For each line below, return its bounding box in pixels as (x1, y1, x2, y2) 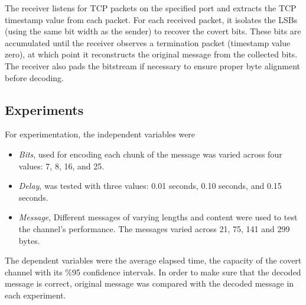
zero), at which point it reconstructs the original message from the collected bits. (5, 48, 298, 60)
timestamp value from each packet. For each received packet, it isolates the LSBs (5, 13, 298, 25)
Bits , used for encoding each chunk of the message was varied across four (18, 147, 282, 160)
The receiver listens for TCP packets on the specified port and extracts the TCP (5, 2, 297, 14)
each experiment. (5, 288, 66, 301)
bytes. (18, 234, 40, 246)
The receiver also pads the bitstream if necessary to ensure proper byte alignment (5, 59, 301, 72)
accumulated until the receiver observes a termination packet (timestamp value (5, 36, 291, 49)
